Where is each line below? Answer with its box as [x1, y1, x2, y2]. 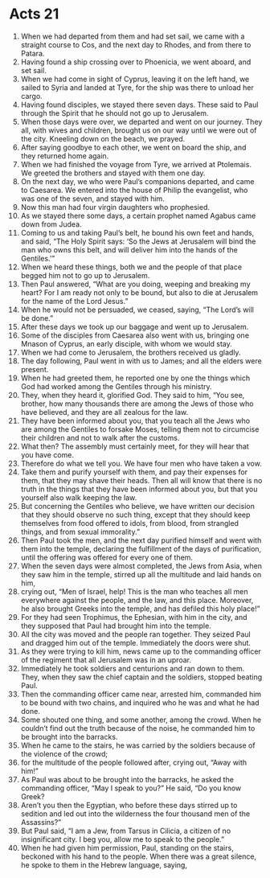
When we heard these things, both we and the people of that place [20, 262, 243, 272]
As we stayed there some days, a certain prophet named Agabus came [20, 211, 256, 220]
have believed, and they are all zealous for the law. [20, 407, 189, 416]
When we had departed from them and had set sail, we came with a [20, 31, 245, 41]
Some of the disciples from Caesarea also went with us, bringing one [20, 330, 250, 340]
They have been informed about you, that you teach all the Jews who [20, 416, 251, 425]
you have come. [20, 449, 75, 459]
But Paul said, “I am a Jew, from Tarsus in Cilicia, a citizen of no [20, 826, 231, 835]
